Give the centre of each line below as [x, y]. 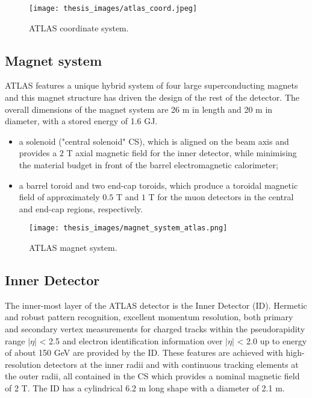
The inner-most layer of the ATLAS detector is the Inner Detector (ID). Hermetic [156, 305]
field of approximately [59, 197]
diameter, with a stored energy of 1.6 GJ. [81, 121]
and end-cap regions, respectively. [81, 208]
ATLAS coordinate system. [79, 27]
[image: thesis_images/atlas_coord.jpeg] [113, 8]
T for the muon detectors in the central [221, 197]
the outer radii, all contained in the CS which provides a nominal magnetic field [152, 376]
